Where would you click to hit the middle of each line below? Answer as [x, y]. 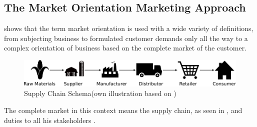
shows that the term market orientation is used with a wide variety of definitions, [129, 28]
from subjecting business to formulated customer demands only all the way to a [126, 38]
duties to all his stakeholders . [50, 120]
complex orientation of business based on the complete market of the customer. [125, 48]
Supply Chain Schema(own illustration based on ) [100, 93]
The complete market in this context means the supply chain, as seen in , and [123, 110]
